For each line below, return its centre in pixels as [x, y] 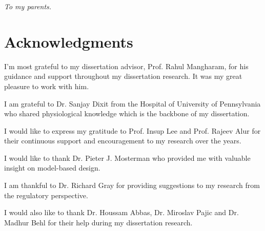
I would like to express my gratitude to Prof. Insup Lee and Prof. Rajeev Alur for [132, 130]
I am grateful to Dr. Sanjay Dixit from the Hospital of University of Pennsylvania [132, 103]
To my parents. [28, 6]
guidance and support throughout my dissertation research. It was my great [123, 76]
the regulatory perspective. [46, 195]
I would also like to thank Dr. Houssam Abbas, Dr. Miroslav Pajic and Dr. [121, 212]
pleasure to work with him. [47, 86]
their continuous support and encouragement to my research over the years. [123, 141]
